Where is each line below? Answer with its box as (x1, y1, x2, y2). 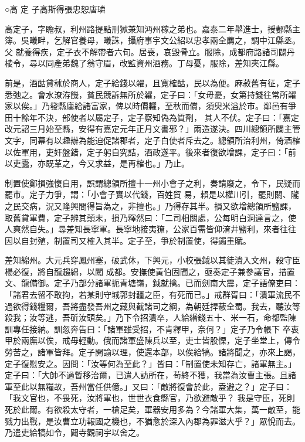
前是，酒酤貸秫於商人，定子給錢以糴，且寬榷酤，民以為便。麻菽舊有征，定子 (5, 76, 300, 89)
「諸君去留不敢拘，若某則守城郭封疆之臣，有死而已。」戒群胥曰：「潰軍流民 (5, 288, 292, 301)
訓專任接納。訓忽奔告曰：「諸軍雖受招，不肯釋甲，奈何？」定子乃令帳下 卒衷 (5, 322, 299, 335)
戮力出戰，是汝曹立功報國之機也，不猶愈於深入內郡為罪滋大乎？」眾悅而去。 (5, 414, 300, 427)
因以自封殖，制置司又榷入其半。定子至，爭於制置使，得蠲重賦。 (5, 234, 251, 246)
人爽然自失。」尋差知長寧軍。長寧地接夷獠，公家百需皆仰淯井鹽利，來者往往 (5, 223, 296, 235)
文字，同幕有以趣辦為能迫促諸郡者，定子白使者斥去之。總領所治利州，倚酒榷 (5, 134, 300, 146)
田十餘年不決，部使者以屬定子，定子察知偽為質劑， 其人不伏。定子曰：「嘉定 (5, 111, 299, 123)
